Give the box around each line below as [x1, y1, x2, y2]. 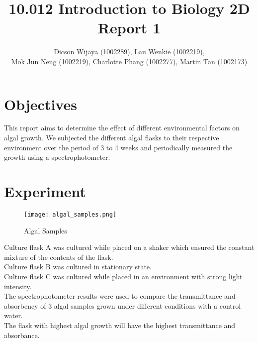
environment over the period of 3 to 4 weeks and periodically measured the [4, 142, 233, 152]
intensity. [4, 281, 32, 291]
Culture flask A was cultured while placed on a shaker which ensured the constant [4, 242, 255, 252]
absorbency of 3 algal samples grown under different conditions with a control [4, 300, 241, 311]
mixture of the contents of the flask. [4, 251, 113, 262]
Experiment [4, 181, 86, 201]
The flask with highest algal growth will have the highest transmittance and [4, 320, 236, 330]
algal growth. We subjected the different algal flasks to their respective [4, 132, 219, 143]
